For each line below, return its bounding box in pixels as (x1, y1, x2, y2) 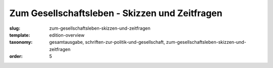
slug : (9, 25, 20, 31)
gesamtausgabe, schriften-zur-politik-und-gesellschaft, (49, 39, 165, 45)
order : (9, 53, 23, 59)
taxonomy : (9, 39, 33, 45)
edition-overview (49, 32, 85, 38)
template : (9, 32, 30, 38)
